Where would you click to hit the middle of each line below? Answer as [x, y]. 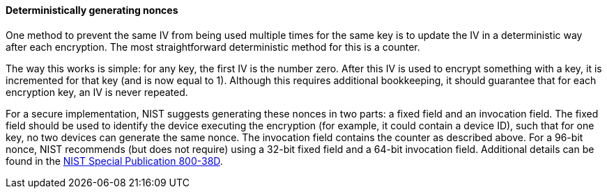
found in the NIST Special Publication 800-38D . [114, 161]
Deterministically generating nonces [92, 10]
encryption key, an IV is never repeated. [97, 92]
